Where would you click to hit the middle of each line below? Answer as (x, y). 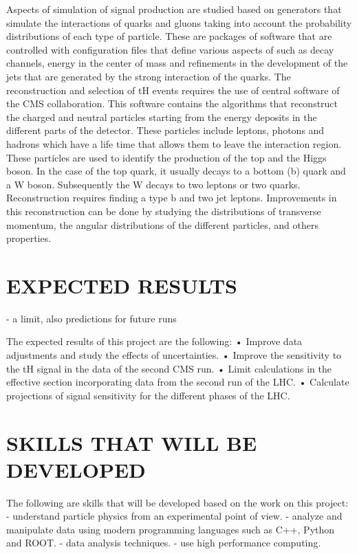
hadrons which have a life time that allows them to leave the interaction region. (174, 143)
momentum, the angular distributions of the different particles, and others (162, 224)
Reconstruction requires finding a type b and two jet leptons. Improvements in (172, 198)
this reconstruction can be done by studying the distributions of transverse (164, 211)
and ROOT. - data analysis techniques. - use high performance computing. (164, 543)
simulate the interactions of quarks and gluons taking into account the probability (179, 22)
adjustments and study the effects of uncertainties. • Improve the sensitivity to (174, 355)
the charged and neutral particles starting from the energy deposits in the (162, 117)
